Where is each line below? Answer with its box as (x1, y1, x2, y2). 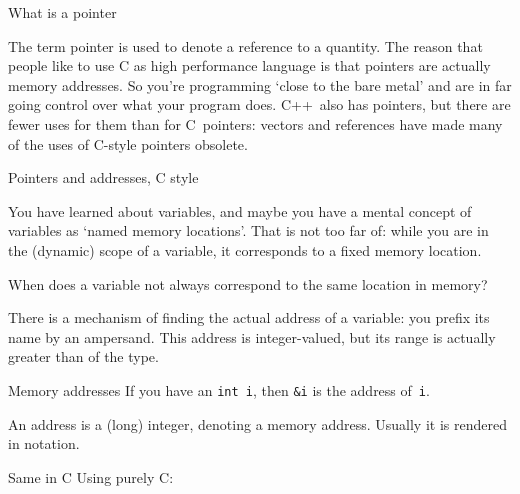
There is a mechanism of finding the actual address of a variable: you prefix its (8, 307, 490, 328)
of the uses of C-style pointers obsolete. (8, 133, 248, 154)
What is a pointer (8, 2, 117, 22)
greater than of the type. (8, 346, 159, 367)
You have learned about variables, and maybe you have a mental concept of (8, 200, 472, 221)
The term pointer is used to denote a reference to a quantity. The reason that (8, 35, 483, 56)
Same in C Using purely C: (8, 466, 174, 487)
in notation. (8, 433, 80, 454)
